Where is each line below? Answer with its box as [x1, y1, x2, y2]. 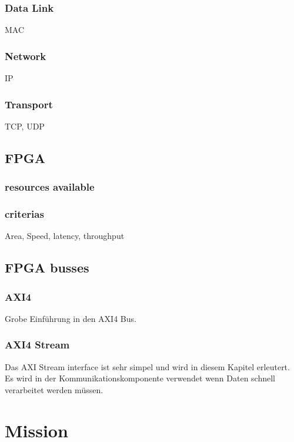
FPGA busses [5, 258, 89, 277]
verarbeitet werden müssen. [5, 383, 103, 396]
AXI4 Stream [5, 337, 70, 352]
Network [5, 48, 46, 63]
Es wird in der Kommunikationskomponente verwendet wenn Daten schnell [5, 372, 276, 384]
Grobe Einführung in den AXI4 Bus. [5, 312, 136, 324]
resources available [5, 180, 95, 194]
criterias [5, 206, 44, 221]
